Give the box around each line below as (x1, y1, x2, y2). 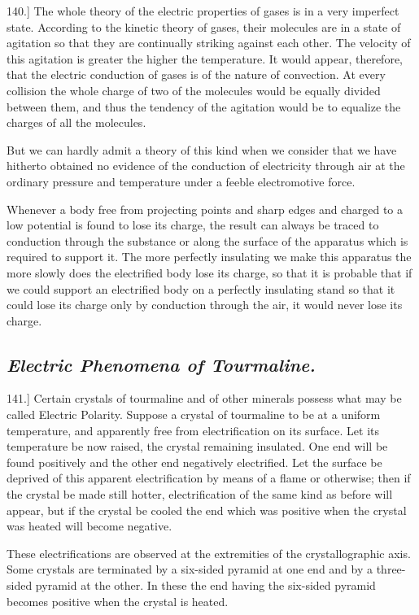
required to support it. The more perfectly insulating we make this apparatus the (7, 248, 412, 265)
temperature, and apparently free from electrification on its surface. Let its (7, 421, 380, 438)
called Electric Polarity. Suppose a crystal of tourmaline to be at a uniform (7, 406, 381, 423)
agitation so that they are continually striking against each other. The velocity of (7, 34, 411, 51)
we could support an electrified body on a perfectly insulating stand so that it (7, 280, 395, 297)
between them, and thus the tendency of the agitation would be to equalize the (7, 98, 401, 115)
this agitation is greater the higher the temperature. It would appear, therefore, (7, 50, 403, 67)
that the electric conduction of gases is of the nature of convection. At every (7, 66, 386, 83)
